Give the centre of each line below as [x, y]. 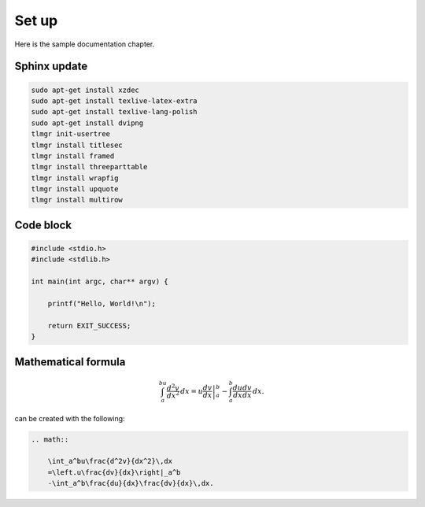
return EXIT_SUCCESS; [89, 326]
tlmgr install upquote [75, 189]
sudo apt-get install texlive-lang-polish [114, 112]
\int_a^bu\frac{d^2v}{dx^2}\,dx [110, 461]
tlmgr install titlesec [77, 145]
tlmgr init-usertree [70, 134]
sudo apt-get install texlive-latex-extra [114, 101]
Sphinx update [51, 67]
